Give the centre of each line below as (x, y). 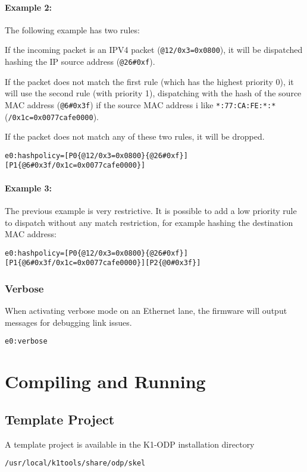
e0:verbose (26, 342)
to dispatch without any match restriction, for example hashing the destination (149, 222)
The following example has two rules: (72, 29)
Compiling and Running (105, 381)
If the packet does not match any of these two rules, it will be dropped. (135, 136)
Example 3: (28, 188)
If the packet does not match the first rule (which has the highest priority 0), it (149, 81)
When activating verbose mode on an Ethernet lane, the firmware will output (146, 311)
